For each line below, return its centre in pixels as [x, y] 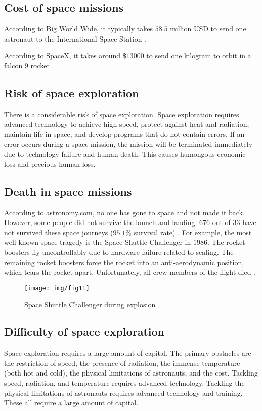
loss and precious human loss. [50, 163]
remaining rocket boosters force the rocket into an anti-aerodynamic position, [124, 262]
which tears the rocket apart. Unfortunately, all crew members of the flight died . [130, 272]
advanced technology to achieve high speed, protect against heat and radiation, [127, 124]
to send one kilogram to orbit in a [199, 55]
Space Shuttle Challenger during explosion [90, 304]
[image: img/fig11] [57, 288]
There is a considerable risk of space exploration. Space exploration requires [122, 114]
